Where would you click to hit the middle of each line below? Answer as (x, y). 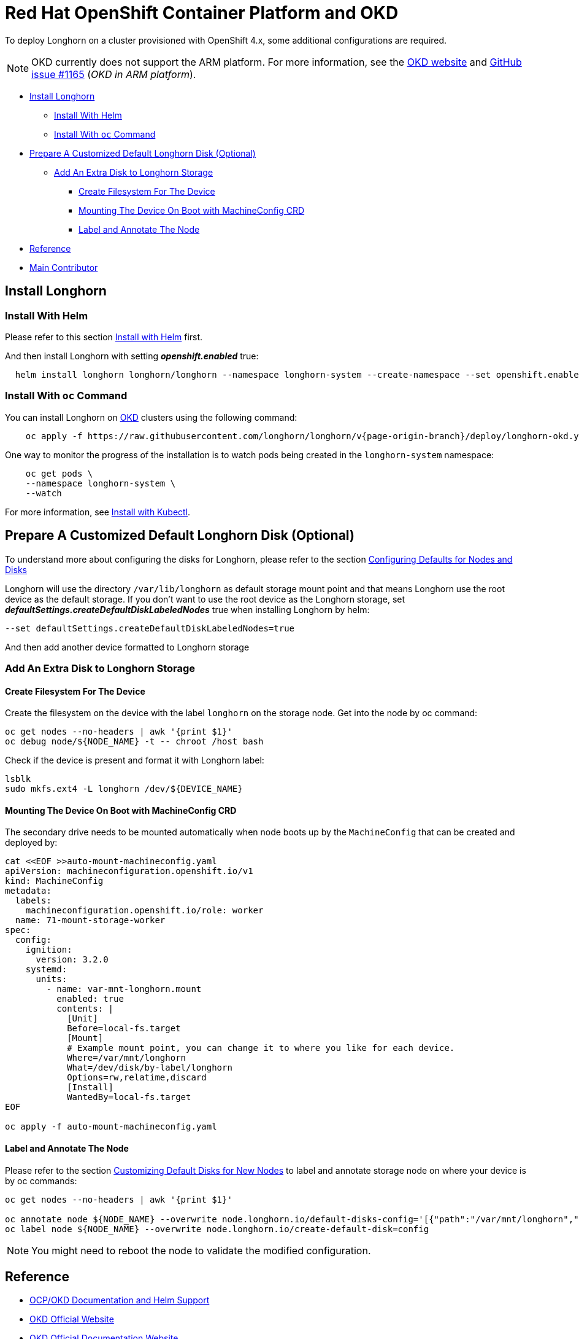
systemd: (46, 970)
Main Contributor (64, 267)
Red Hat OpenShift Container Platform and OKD (202, 13)
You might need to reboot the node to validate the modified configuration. (201, 1250)
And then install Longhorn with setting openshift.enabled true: (132, 356)
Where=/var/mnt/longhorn (127, 1058)
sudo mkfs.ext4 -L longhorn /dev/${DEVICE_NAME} (124, 789)
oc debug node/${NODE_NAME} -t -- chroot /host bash (134, 742)
